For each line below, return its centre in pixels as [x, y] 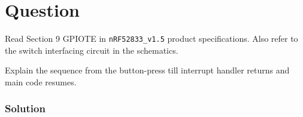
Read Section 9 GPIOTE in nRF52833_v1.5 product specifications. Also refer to [151, 39]
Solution [25, 108]
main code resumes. [41, 81]
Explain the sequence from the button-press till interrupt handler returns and [147, 70]
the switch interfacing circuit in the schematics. [92, 50]
